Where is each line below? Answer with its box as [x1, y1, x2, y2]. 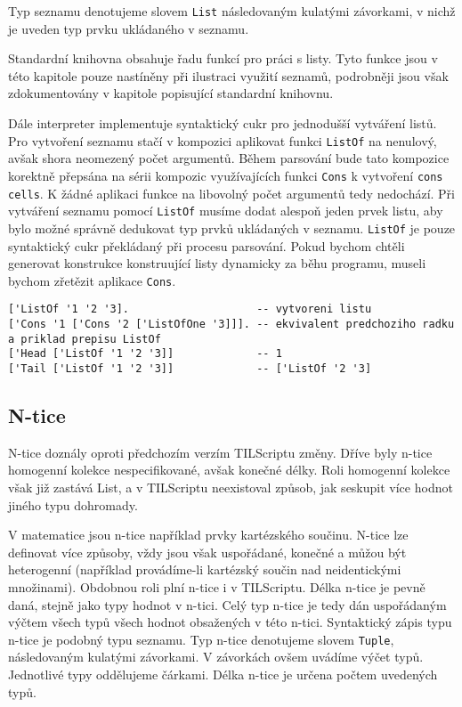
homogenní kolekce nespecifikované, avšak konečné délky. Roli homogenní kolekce [8, 460, 450, 479]
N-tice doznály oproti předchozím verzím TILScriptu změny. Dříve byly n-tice [8, 443, 433, 461]
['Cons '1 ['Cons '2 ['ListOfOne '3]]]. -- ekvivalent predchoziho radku [8, 318, 455, 330]
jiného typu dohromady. [8, 495, 138, 514]
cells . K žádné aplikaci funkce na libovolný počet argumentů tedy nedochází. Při [8, 183, 455, 202]
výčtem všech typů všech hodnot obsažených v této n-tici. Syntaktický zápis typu [8, 613, 452, 631]
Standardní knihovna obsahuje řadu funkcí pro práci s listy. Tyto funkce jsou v [8, 49, 438, 68]
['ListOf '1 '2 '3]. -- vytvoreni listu [8, 303, 372, 316]
